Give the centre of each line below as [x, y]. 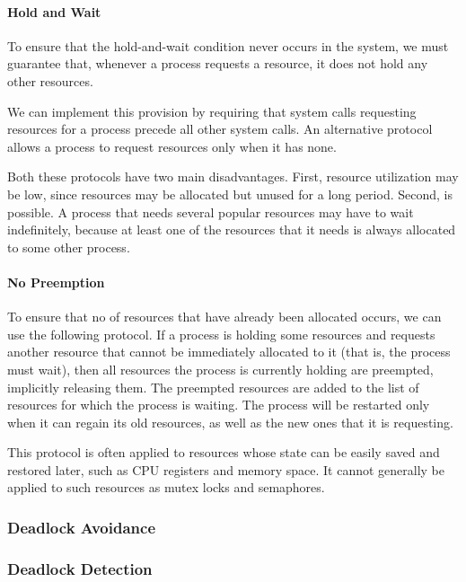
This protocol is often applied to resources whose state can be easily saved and [224, 452]
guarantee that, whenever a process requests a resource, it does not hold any [218, 63]
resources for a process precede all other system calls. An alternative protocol [220, 129]
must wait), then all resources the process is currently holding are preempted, [220, 369]
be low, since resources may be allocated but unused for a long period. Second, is [230, 194]
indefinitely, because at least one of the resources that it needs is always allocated [232, 229]
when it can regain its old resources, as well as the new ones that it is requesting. [230, 422]
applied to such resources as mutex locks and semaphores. [166, 487]
